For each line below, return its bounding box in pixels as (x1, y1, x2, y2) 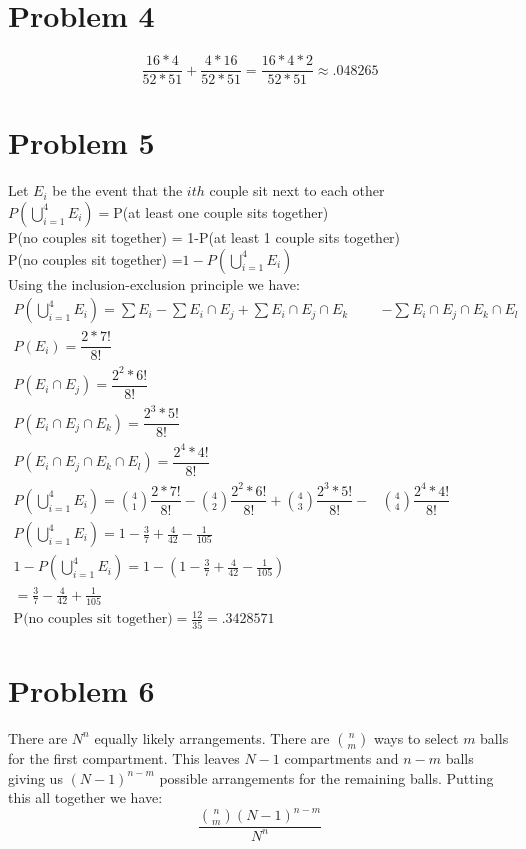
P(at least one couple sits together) (113, 201, 329, 222)
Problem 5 (8, 122, 155, 163)
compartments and (284, 747, 399, 768)
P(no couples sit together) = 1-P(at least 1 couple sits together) (8, 226, 401, 247)
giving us (8, 767, 63, 788)
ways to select (373, 727, 459, 748)
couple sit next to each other (209, 180, 385, 201)
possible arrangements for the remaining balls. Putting (159, 767, 494, 788)
